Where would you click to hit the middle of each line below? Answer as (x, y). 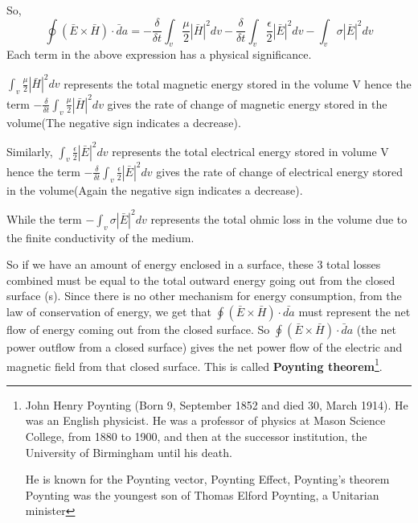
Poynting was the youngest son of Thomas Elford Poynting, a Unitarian (202, 494)
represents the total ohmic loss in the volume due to (279, 218)
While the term (44, 218)
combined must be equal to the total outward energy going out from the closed (201, 280)
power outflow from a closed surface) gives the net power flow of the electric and (205, 347)
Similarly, (30, 151)
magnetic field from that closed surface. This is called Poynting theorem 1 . (195, 364)
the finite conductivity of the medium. (100, 237)
